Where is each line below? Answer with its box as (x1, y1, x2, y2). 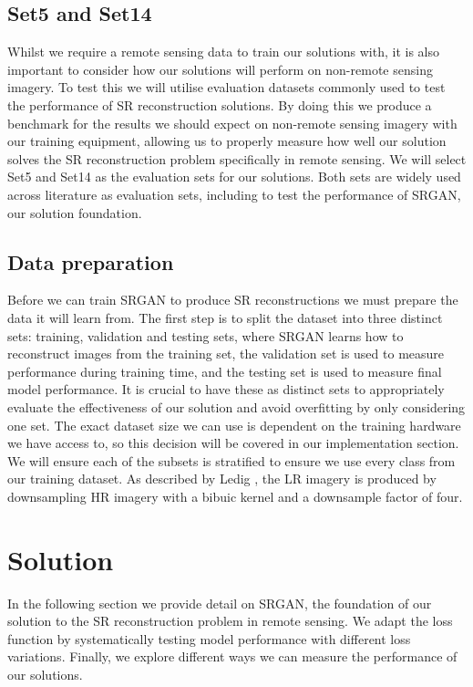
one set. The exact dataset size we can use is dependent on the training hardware (7, 415, 461, 434)
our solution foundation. (7, 203, 142, 222)
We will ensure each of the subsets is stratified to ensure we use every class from (7, 451, 456, 470)
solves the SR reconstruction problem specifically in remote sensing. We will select (7, 149, 467, 168)
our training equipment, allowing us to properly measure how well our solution (7, 131, 447, 151)
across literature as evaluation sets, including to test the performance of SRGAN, (7, 184, 461, 203)
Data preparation (7, 247, 174, 276)
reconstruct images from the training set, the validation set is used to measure (7, 344, 445, 363)
